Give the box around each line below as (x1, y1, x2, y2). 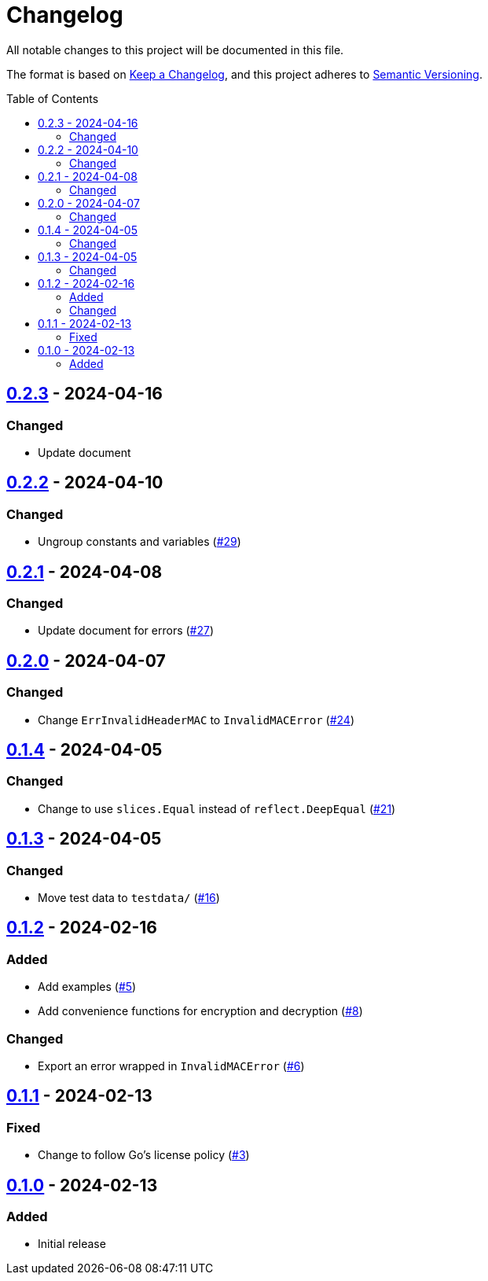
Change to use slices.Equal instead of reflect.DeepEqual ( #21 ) (38, 801, 396, 815)
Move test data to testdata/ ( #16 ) (38, 891, 220, 905)
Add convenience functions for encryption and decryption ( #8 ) (38, 1004, 363, 1018)
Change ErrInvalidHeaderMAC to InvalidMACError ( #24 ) (38, 712, 355, 727)
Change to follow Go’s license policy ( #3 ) (38, 1148, 250, 1162)
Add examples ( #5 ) (38, 980, 137, 994)
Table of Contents (6, 91, 99, 105)
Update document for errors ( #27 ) (38, 624, 215, 638)
